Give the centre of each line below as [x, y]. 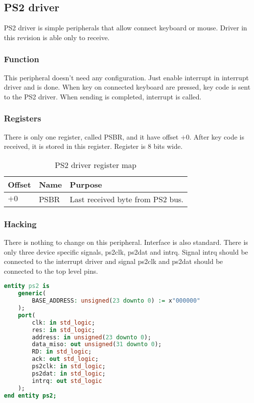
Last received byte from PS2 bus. [127, 199]
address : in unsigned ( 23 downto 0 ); [92, 337]
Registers [23, 118]
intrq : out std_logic [67, 381]
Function [22, 59]
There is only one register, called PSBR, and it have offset [91, 136]
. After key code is [217, 136]
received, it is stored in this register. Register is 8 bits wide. [93, 146]
